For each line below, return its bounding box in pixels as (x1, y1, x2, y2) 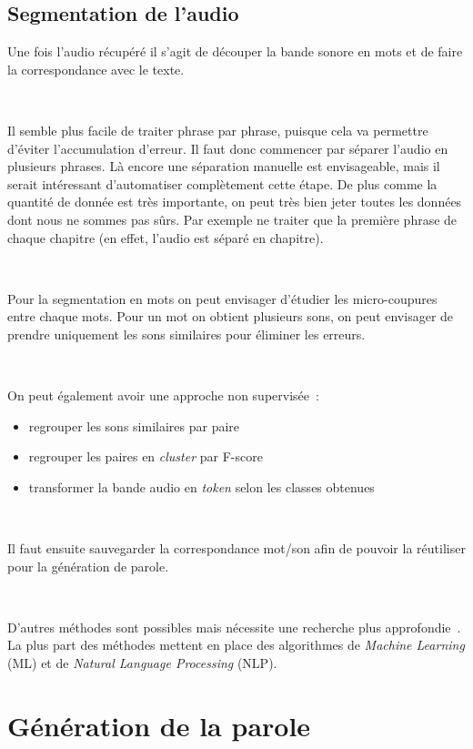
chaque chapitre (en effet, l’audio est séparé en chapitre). (7, 228, 324, 247)
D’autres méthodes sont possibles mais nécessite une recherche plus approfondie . (7, 617, 461, 636)
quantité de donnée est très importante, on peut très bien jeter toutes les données (7, 192, 462, 211)
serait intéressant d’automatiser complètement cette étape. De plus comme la (7, 174, 438, 193)
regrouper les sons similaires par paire (28, 416, 240, 435)
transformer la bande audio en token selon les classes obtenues (28, 477, 375, 496)
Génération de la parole (7, 706, 311, 744)
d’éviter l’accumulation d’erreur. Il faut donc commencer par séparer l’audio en (7, 138, 448, 157)
